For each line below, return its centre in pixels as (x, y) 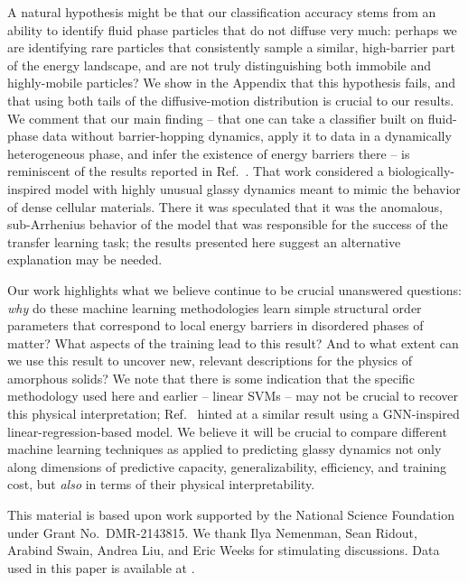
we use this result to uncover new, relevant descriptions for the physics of (210, 361)
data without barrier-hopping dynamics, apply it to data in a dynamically (247, 136)
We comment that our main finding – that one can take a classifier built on (216, 118)
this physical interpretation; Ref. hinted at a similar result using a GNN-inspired (234, 414)
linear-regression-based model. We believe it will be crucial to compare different (227, 431)
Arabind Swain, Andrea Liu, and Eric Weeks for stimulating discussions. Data (224, 550)
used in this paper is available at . (101, 567)
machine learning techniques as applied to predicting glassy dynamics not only (225, 449)
